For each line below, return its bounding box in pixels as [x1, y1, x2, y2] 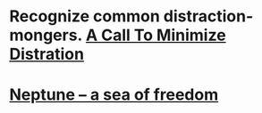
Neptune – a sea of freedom [9, 85, 219, 105]
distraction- [163, 6, 254, 27]
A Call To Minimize [85, 25, 226, 45]
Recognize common [9, 6, 161, 27]
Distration [9, 44, 85, 64]
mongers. [9, 25, 83, 45]
